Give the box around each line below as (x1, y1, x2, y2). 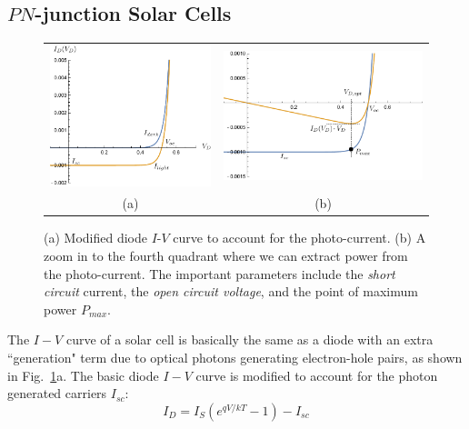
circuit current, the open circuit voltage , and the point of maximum (44, 282, 418, 301)
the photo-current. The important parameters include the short (44, 264, 395, 283)
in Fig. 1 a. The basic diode (7, 365, 159, 384)
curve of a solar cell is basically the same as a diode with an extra (65, 330, 434, 349)
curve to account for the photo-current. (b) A (173, 228, 426, 247)
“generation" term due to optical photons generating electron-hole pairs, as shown (7, 348, 463, 367)
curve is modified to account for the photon (195, 365, 438, 384)
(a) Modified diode (44, 228, 147, 247)
